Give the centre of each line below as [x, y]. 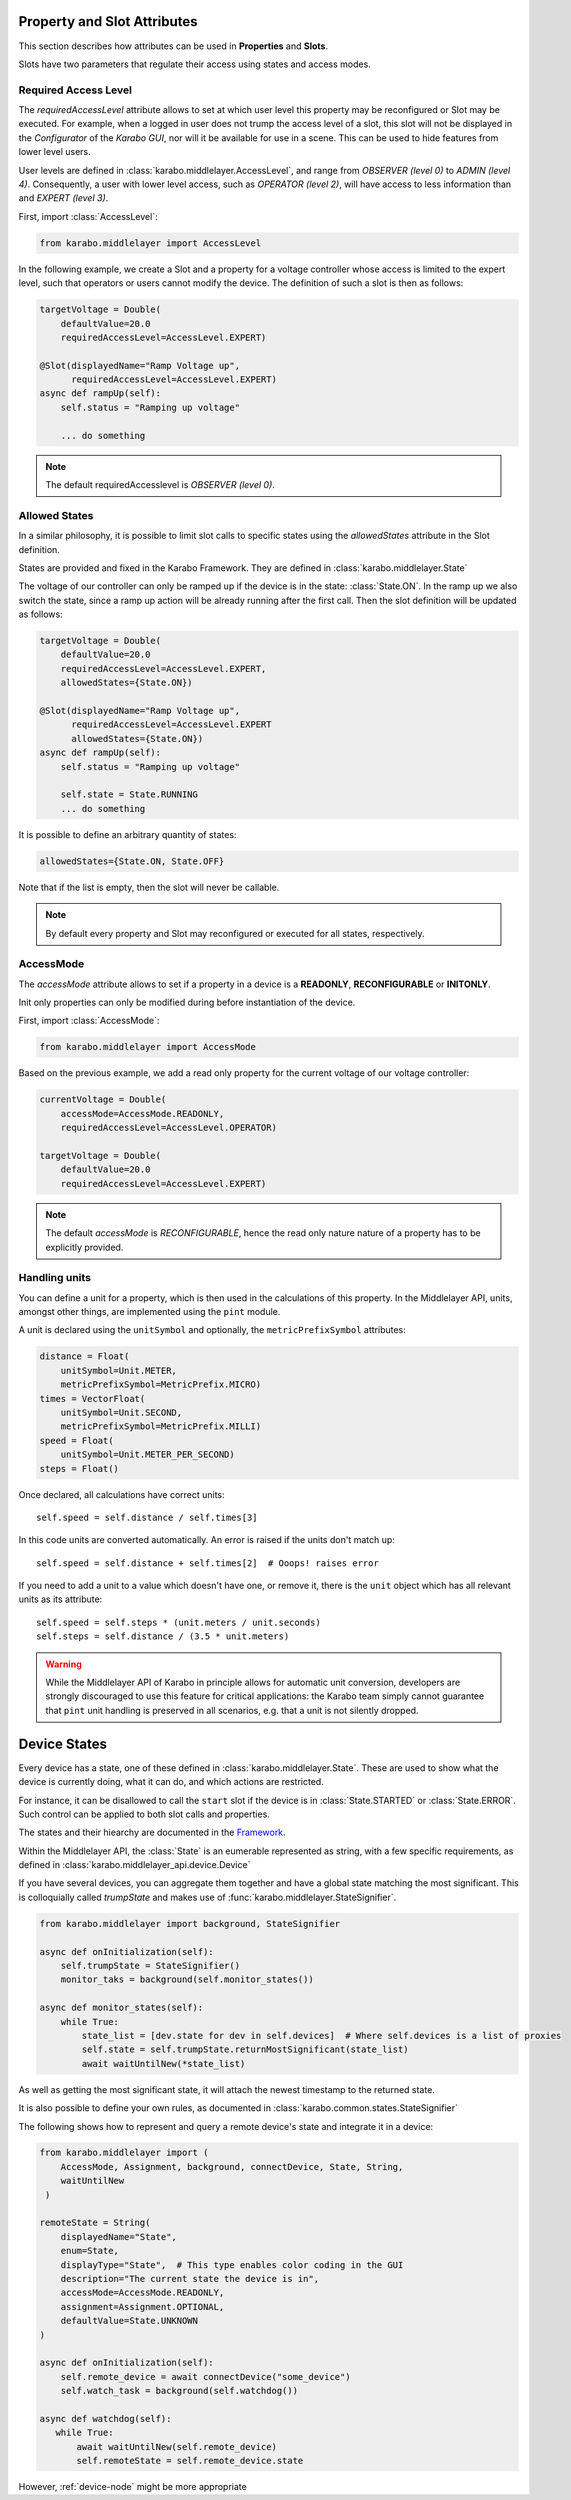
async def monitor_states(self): [121, 2008]
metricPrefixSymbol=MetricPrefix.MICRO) [161, 1384]
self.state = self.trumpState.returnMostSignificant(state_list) [245, 2049]
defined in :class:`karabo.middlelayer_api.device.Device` [134, 1865]
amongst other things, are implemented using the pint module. [149, 1312]
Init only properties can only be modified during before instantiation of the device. [187, 1002]
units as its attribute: [60, 1599]
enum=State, [90, 2251]
